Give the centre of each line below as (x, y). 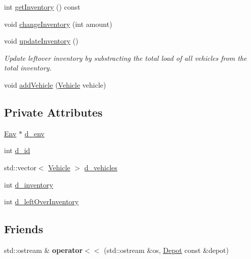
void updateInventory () (41, 41)
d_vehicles (101, 167)
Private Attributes (53, 112)
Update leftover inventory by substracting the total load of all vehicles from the (126, 58)
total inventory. (28, 68)
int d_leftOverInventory (41, 201)
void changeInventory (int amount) (58, 24)
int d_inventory (29, 184)
